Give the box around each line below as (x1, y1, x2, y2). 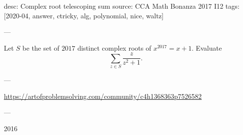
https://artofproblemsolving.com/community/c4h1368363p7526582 (4, 91, 202, 101)
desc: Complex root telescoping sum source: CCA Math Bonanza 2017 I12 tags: (4, 1, 240, 11)
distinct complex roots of (77, 42, 152, 53)
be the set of (22, 42, 60, 53)
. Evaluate (192, 42, 222, 53)
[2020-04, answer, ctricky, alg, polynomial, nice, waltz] (4, 10, 164, 20)
